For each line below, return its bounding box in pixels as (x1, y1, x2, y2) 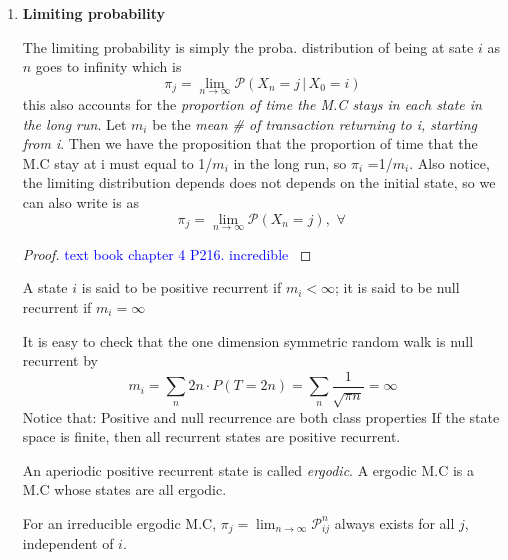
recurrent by (22, 350, 98, 371)
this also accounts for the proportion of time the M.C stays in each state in (22, 94, 482, 114)
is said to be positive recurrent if (81, 277, 282, 298)
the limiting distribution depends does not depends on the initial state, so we (22, 172, 496, 193)
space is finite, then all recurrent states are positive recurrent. (22, 426, 401, 447)
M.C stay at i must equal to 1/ (22, 152, 213, 173)
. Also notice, (409, 152, 490, 173)
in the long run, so (233, 152, 347, 173)
